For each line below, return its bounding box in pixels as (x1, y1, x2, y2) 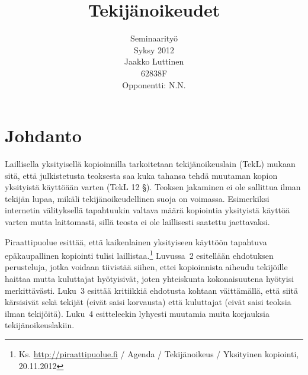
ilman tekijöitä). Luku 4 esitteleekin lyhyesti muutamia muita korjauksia (5, 307, 269, 319)
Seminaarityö (130, 32, 178, 44)
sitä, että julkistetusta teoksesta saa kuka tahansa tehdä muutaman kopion (5, 169, 278, 181)
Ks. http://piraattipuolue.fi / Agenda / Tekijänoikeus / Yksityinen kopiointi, (18, 348, 299, 360)
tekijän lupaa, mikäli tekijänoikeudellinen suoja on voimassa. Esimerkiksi (5, 192, 269, 204)
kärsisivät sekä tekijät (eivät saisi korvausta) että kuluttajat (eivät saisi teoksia (5, 296, 291, 308)
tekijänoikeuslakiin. (5, 319, 75, 331)
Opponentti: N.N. (122, 78, 186, 91)
